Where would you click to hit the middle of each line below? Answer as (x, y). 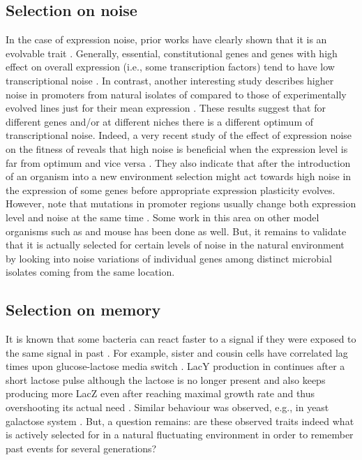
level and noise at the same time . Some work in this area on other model (163, 217)
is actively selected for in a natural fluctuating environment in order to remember (180, 435)
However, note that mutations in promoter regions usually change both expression (181, 203)
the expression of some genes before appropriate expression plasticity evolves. (171, 190)
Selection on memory (83, 310)
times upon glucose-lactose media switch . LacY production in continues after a (175, 366)
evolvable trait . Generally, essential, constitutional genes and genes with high (172, 53)
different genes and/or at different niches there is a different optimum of (159, 121)
